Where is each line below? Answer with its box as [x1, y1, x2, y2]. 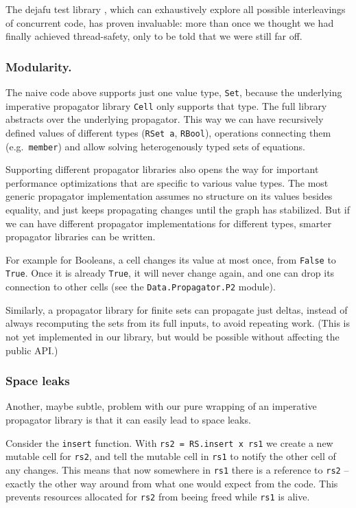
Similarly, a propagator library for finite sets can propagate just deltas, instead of [5, 302, 348, 316]
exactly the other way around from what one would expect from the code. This [5, 476, 338, 490]
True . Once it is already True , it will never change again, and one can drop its [5, 266, 335, 280]
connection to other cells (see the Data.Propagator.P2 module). [5, 279, 276, 294]
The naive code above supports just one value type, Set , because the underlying [5, 85, 342, 99]
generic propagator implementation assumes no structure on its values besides [5, 189, 333, 203]
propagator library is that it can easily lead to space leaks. [5, 412, 251, 426]
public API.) [5, 343, 58, 357]
